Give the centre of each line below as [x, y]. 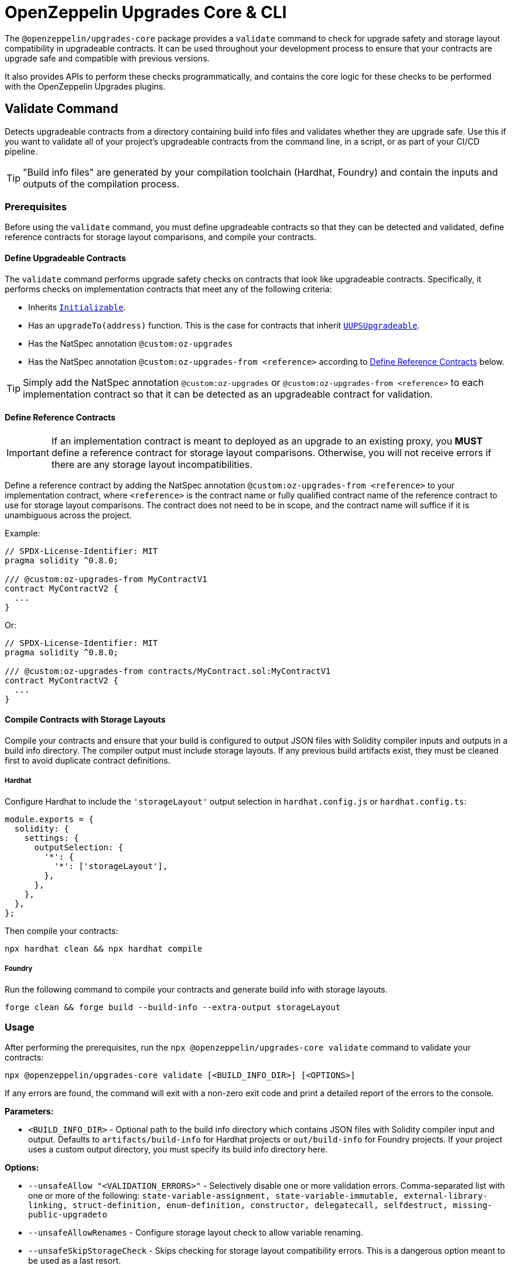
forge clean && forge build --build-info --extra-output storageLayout [173, 1007]
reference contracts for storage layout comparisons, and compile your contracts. [161, 237]
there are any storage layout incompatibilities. [152, 464]
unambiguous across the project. [68, 515]
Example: [23, 533]
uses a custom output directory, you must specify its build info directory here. [178, 1150]
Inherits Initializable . [77, 307]
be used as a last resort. [75, 1261]
